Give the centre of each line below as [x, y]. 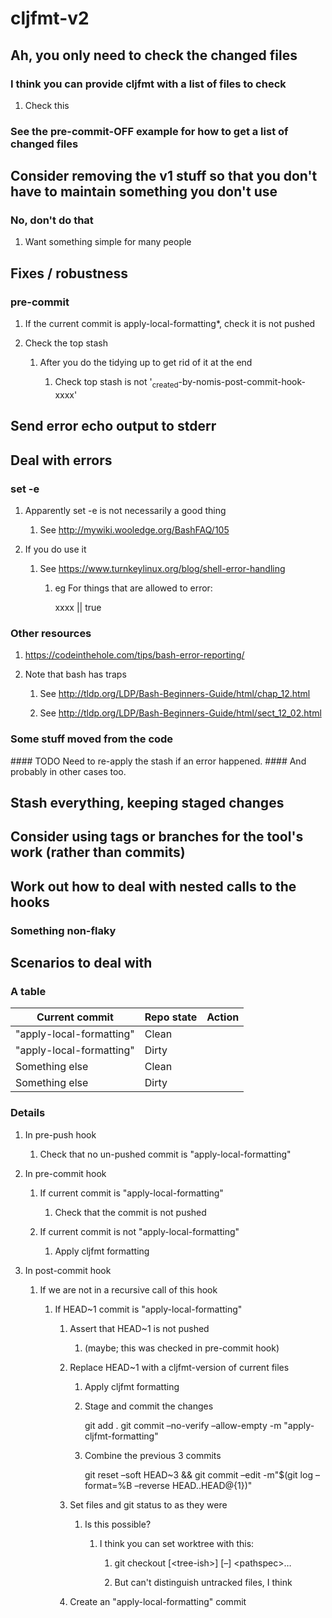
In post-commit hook [68, 1270]
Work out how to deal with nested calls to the [153, 886]
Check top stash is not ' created [116, 383]
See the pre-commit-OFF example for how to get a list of [149, 131]
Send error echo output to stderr [113, 426]
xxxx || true [78, 608]
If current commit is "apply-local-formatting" [131, 1193]
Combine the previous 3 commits [153, 1455]
